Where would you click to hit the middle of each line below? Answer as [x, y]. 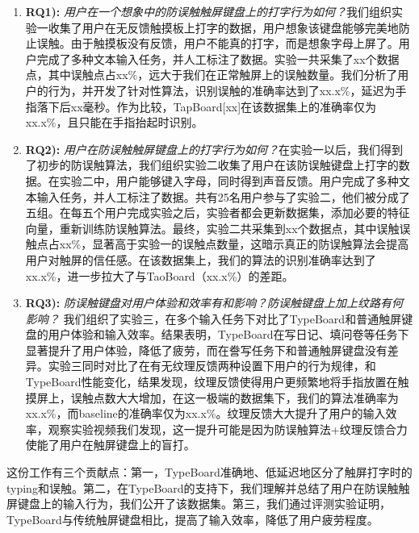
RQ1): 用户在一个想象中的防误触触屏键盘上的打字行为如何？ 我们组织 [208, 11]
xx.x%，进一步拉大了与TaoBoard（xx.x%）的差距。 [159, 275]
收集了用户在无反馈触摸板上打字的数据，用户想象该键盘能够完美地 [223, 27]
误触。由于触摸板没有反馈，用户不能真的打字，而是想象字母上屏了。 [218, 43]
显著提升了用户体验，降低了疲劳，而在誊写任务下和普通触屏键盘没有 [206, 350]
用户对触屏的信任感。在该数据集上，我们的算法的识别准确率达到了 [201, 259]
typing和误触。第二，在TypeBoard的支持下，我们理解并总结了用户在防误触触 [208, 487]
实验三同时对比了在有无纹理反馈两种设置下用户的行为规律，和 [212, 366]
